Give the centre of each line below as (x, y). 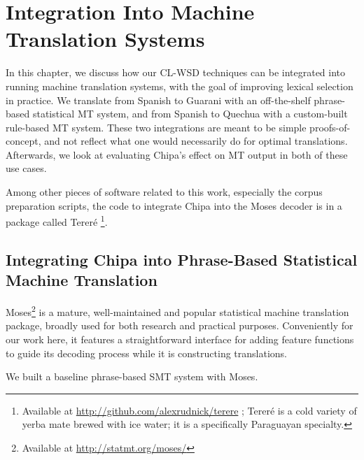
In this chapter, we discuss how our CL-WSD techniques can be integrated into (176, 72)
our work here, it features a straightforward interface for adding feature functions (180, 339)
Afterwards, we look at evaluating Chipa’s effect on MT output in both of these (177, 154)
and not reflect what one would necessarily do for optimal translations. (196, 141)
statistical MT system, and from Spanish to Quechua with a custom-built (190, 114)
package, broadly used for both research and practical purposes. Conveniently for (180, 325)
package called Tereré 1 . (57, 221)
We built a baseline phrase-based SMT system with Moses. (132, 376)
